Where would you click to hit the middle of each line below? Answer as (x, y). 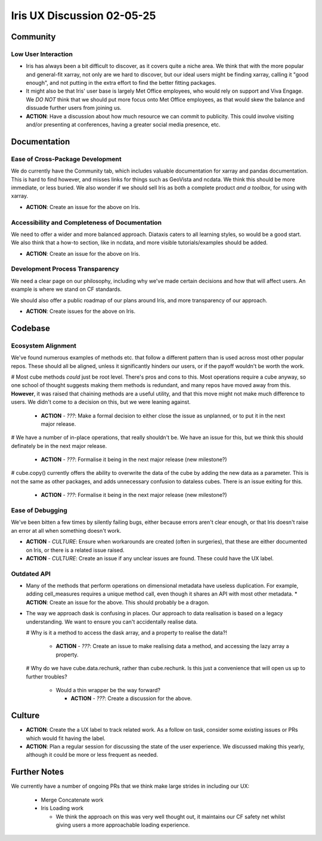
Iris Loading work (62, 808)
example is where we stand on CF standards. (66, 289)
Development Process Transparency (65, 269)
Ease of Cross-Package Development (66, 159)
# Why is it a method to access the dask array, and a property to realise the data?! (127, 633)
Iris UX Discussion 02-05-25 (83, 16)
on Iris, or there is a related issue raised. (75, 550)
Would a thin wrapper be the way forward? (108, 690)
